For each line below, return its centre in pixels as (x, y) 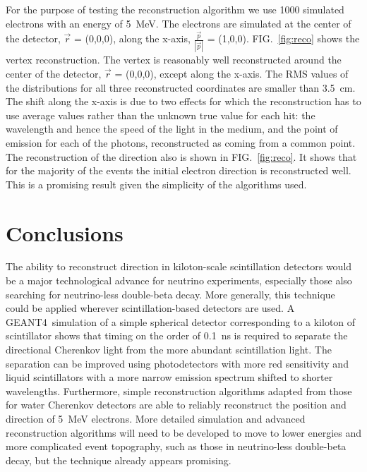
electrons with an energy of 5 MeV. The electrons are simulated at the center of (179, 23)
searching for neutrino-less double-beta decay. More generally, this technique (170, 294)
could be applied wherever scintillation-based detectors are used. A (150, 308)
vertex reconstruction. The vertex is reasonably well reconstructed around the (174, 60)
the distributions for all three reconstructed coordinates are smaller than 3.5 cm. (181, 87)
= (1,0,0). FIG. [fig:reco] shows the (283, 38)
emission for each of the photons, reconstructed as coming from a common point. (181, 142)
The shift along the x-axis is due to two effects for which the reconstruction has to (183, 101)
